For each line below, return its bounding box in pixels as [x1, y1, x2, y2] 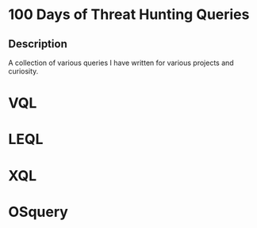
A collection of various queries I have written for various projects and [8, 58, 234, 67]
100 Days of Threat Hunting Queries [8, 6, 250, 24]
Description [8, 37, 67, 51]
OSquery [8, 203, 69, 221]
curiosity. [8, 66, 39, 76]
